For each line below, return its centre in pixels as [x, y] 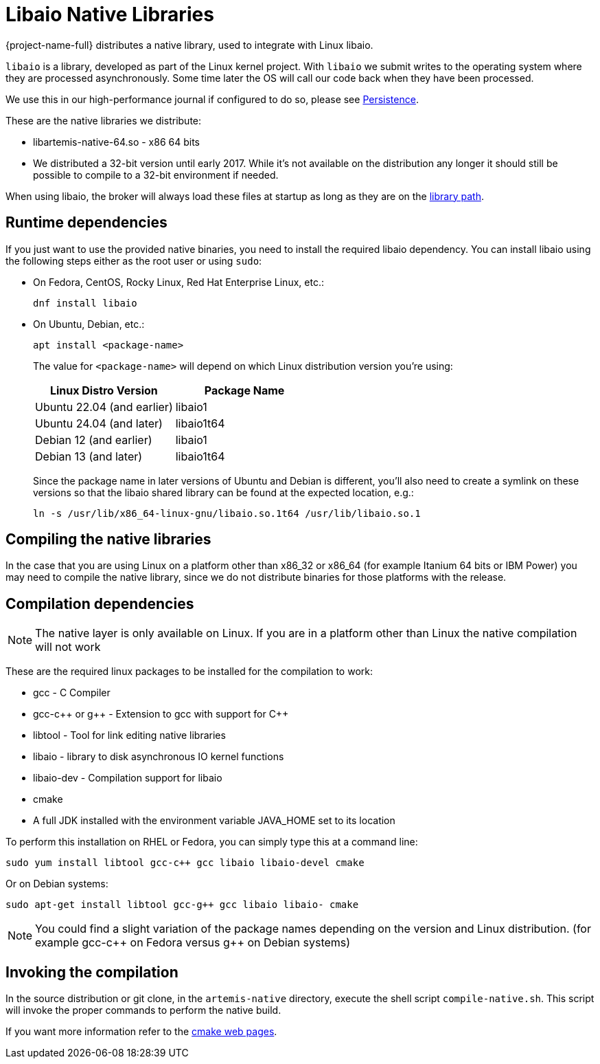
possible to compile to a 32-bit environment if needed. [156, 175]
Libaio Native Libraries [110, 14]
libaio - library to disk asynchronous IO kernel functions [159, 757]
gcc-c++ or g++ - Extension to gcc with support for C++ [161, 714]
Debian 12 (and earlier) [94, 440]
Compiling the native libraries [108, 540]
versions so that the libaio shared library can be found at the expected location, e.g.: [223, 492]
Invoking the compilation [92, 972]
